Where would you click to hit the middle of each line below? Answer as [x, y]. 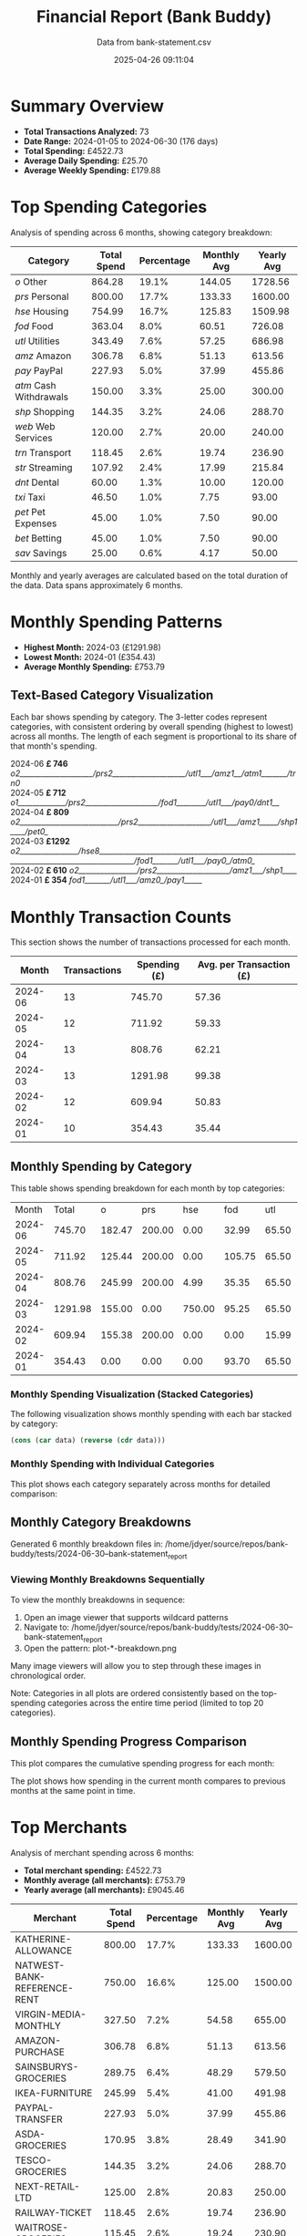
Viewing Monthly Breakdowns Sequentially [108, 1579]
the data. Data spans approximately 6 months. [97, 585]
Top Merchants [69, 1828]
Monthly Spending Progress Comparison [128, 1741]
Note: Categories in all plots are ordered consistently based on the [135, 1693]
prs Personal [42, 296]
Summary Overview [87, 106]
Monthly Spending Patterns [117, 621]
